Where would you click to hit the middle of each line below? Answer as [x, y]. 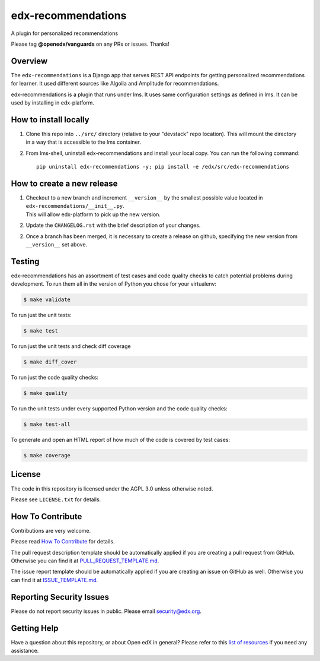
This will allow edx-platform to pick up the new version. [93, 214]
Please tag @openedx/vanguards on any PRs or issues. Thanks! [90, 44]
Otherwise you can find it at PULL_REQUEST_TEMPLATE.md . [85, 561]
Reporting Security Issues [60, 597]
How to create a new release [64, 183]
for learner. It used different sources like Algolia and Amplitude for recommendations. [115, 84]
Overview [29, 61]
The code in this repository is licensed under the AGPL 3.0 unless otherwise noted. [112, 488]
